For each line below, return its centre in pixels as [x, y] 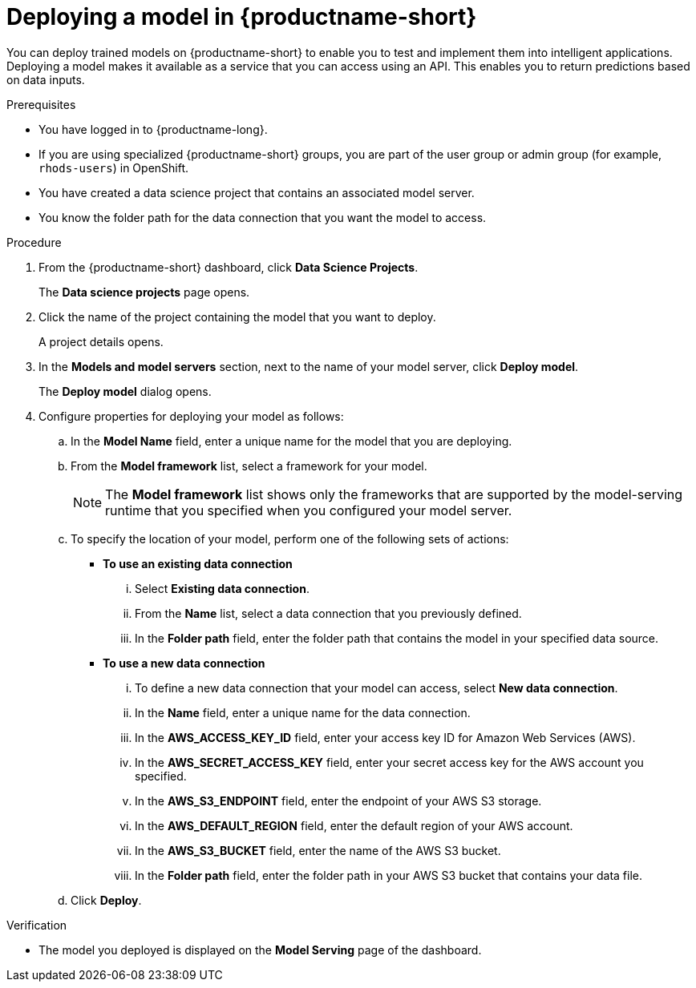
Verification [37, 925]
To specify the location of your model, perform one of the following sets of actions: [290, 538]
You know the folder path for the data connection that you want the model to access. [263, 217]
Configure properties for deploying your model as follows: [191, 416]
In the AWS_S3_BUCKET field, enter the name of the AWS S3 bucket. [318, 850]
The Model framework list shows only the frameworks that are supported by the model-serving [394, 494]
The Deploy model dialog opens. [125, 391]
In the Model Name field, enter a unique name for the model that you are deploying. [291, 441]
